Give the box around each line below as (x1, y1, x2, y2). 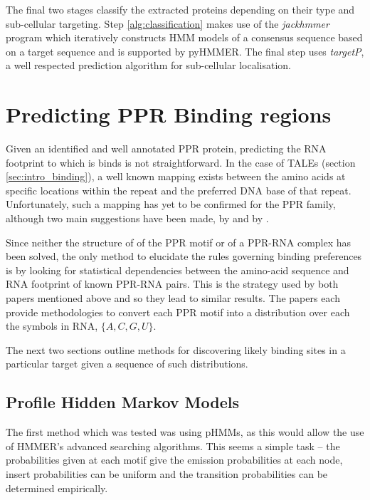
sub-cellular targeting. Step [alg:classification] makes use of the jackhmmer (6, 16, 329, 31)
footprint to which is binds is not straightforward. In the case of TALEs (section (6, 155, 356, 170)
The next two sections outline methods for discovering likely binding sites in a (6, 342, 346, 357)
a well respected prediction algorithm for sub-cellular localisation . (6, 58, 292, 73)
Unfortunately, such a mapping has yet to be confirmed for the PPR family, (6, 197, 336, 212)
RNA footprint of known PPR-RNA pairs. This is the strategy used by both (6, 276, 339, 291)
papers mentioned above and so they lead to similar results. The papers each (6, 291, 340, 306)
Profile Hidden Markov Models (6, 391, 240, 413)
